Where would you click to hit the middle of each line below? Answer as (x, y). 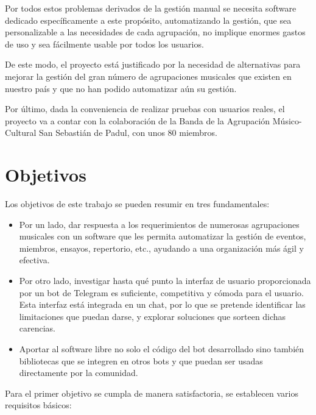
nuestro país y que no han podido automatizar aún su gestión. (121, 88)
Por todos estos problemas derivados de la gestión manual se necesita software (151, 8)
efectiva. (34, 260)
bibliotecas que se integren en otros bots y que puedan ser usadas (141, 360)
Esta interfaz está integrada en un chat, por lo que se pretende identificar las (162, 304)
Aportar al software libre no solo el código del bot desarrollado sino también (162, 349)
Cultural (21, 133)
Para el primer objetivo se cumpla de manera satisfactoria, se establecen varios (152, 393)
